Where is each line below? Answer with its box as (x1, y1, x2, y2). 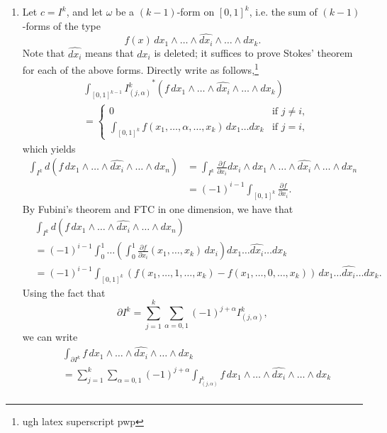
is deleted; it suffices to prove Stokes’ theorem (154, 45, 353, 60)
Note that (22, 45, 65, 60)
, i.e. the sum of (249, 4, 318, 18)
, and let (66, 4, 103, 18)
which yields (22, 141, 76, 155)
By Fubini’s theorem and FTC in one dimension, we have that (22, 201, 293, 216)
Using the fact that (22, 285, 106, 300)
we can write (22, 329, 78, 344)
